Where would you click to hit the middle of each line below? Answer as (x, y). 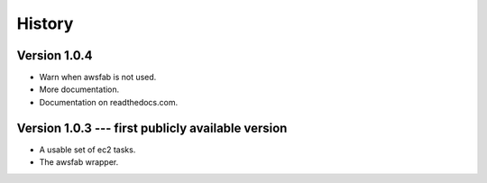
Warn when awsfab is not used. (98, 78)
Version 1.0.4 (55, 55)
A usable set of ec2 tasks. (87, 150)
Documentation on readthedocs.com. (109, 102)
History (45, 23)
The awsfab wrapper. (79, 162)
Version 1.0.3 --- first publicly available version (152, 128)
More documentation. (79, 89)
